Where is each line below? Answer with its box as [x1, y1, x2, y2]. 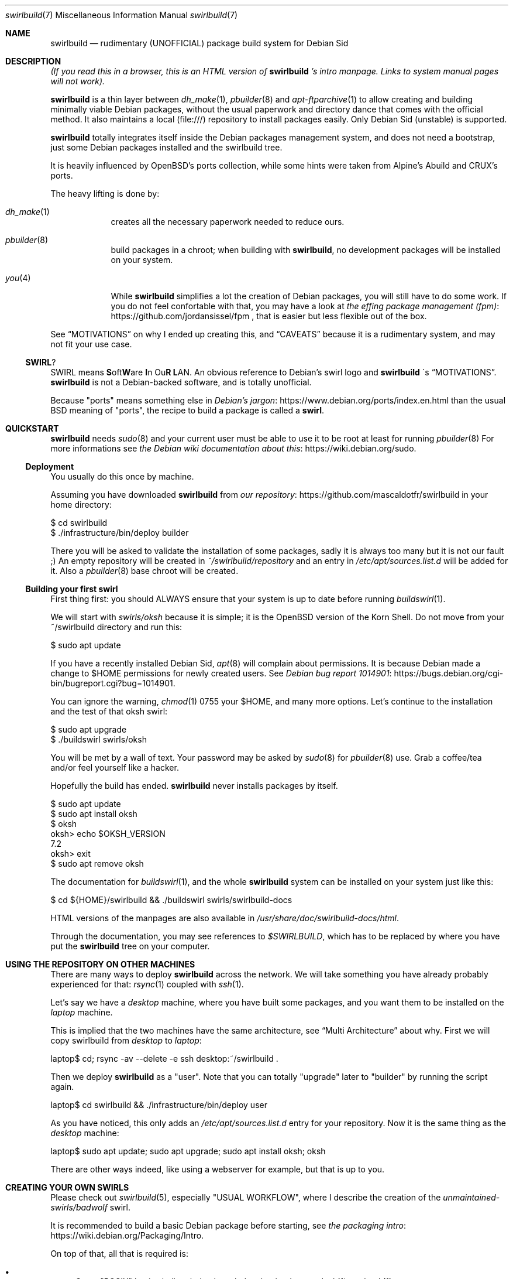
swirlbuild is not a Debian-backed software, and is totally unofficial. [50, 377, 312, 387]
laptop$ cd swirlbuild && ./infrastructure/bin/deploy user [50, 1100, 267, 1110]
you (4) [5, 273, 31, 283]
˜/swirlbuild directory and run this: [50, 622, 183, 632]
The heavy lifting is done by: [50, 189, 160, 199]
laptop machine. [50, 1007, 113, 1017]
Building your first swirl [25, 584, 118, 594]
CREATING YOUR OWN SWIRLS [5, 1182, 129, 1192]
